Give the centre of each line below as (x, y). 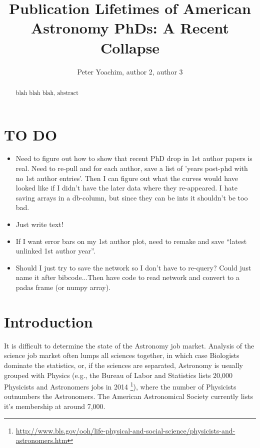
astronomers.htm (41, 440)
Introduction (48, 321)
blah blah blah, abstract (47, 92)
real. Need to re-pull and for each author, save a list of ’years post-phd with (132, 168)
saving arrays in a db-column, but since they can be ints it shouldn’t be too (132, 197)
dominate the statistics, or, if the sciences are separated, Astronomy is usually (123, 365)
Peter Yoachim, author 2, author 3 (130, 71)
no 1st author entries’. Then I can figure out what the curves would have (127, 178)
